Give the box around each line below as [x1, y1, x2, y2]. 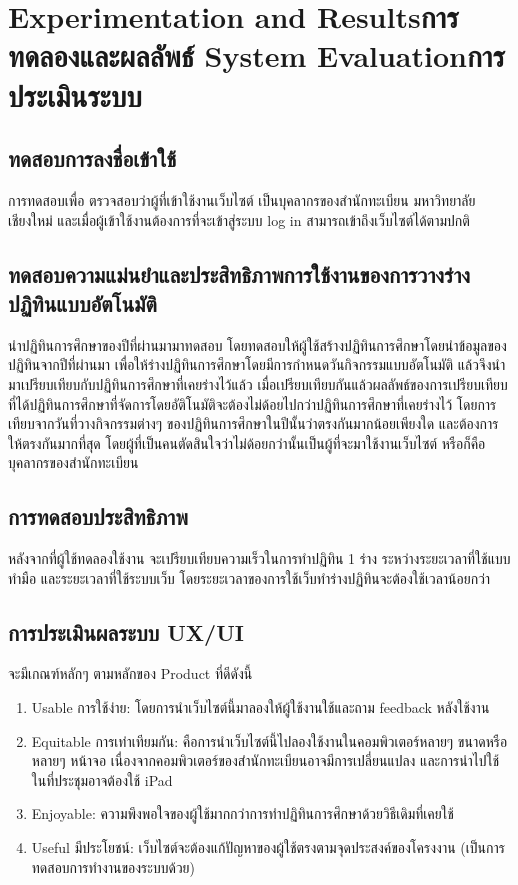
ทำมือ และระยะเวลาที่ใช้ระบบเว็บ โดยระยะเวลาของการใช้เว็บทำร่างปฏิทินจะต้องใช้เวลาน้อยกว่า [8, 567, 491, 588]
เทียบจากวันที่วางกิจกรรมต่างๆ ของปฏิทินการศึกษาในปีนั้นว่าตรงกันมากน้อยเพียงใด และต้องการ [8, 413, 499, 434]
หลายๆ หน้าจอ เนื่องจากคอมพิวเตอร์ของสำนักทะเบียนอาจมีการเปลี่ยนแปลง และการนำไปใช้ [31, 750, 500, 771]
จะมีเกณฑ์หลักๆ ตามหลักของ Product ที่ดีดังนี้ [8, 663, 253, 684]
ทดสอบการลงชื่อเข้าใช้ [8, 143, 177, 174]
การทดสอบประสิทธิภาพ [8, 501, 188, 532]
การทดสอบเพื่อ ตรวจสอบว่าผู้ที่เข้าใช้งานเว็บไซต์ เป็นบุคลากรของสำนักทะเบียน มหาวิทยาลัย [8, 189, 476, 210]
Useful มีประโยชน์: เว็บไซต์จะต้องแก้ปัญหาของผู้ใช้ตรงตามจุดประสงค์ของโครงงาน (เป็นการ [31, 837, 505, 858]
